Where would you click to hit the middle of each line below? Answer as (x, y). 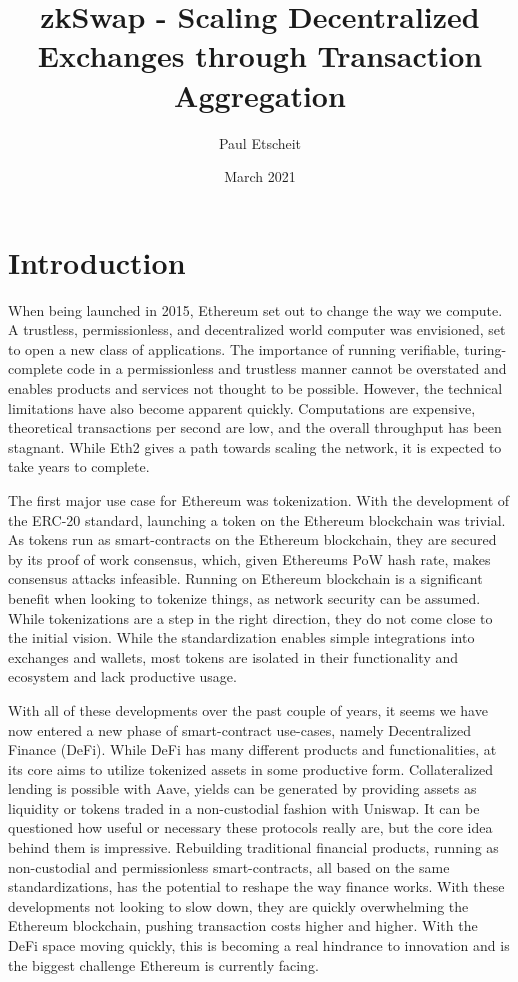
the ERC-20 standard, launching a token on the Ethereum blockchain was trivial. (257, 519)
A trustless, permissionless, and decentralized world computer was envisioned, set (257, 329)
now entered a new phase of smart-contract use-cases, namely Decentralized (240, 729)
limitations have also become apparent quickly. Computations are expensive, (242, 407)
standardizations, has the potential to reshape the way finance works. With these (256, 886)
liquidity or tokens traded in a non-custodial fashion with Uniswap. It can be (244, 807)
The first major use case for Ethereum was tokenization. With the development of (259, 499)
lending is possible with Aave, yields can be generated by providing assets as (242, 788)
